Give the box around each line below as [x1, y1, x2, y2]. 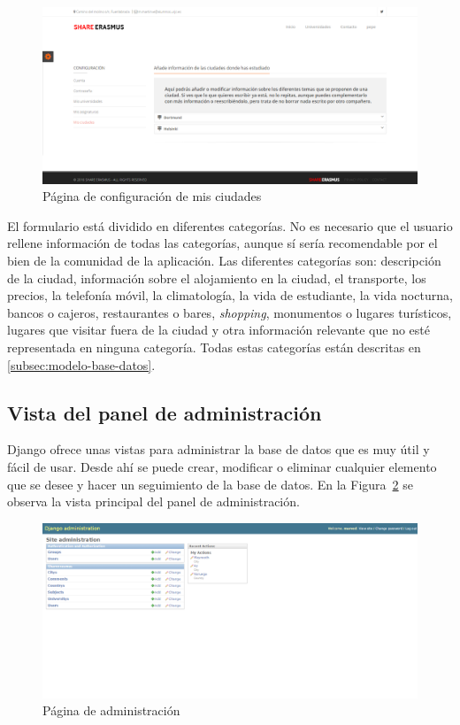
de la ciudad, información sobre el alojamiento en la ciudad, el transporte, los [7, 268, 426, 287]
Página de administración [42, 701, 180, 720]
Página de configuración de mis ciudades [42, 187, 262, 205]
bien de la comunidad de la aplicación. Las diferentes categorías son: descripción [7, 251, 441, 269]
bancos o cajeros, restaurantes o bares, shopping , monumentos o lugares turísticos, [7, 303, 452, 321]
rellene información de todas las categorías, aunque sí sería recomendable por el [7, 234, 438, 252]
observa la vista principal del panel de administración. [7, 492, 300, 511]
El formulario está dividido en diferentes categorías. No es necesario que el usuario [7, 216, 453, 235]
